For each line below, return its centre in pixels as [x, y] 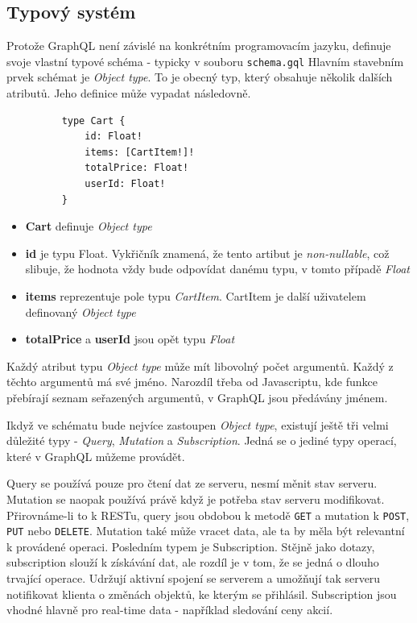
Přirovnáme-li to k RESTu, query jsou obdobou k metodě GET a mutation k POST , [208, 515]
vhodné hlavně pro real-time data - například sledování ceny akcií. [170, 610]
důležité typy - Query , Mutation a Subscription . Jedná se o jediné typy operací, [202, 440]
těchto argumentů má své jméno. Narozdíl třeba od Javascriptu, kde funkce [192, 382]
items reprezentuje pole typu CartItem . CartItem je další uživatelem [196, 295]
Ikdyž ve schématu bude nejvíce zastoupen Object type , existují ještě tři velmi [198, 424]
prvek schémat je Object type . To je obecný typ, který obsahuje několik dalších [200, 77]
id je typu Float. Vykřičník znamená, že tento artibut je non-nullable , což [207, 253]
